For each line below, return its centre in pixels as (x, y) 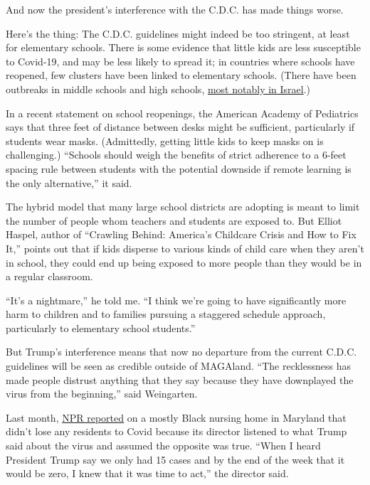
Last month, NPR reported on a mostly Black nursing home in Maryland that (176, 417)
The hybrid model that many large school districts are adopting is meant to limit (183, 207)
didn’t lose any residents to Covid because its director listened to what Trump (176, 431)
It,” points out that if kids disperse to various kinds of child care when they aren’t (185, 248)
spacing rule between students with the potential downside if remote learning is (179, 168)
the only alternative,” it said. (69, 182)
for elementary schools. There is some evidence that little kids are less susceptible (183, 47)
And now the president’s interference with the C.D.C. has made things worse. (175, 9)
